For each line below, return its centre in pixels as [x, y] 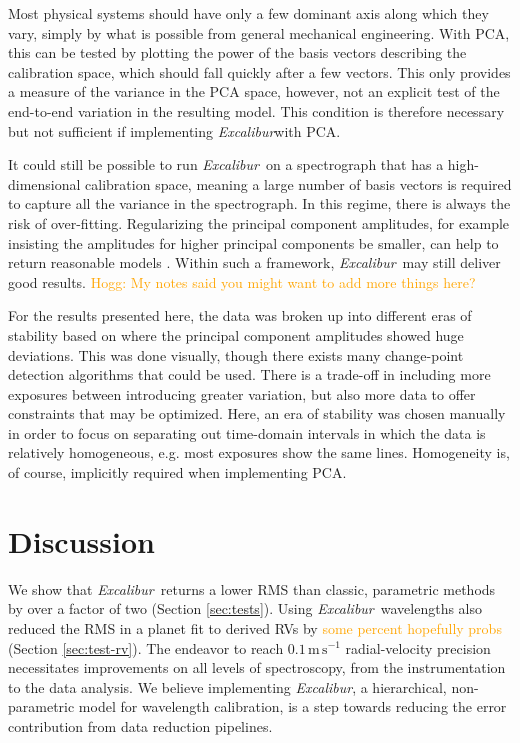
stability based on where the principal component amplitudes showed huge [236, 334]
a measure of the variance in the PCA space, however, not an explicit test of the [254, 91]
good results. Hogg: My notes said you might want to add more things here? [242, 281]
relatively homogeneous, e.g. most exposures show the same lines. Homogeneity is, [259, 452]
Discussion [81, 540]
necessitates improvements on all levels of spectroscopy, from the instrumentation [257, 667]
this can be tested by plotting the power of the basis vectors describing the [237, 52]
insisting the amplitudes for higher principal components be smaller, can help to [253, 242]
